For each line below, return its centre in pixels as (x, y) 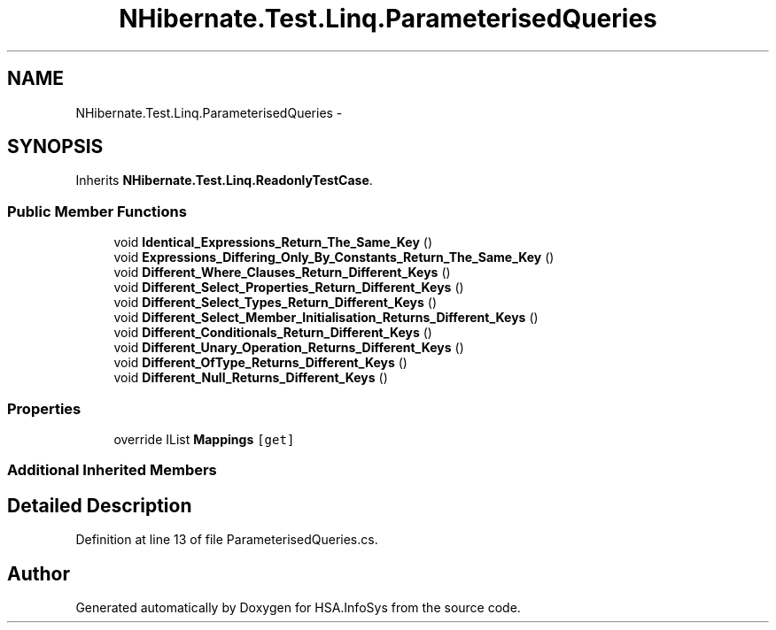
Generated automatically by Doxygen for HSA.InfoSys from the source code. (298, 607)
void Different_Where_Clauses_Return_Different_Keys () (282, 273)
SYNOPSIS (55, 147)
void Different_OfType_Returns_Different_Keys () (260, 363)
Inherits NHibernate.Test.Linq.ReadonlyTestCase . (224, 181)
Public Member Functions (97, 211)
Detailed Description (100, 505)
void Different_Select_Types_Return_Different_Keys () (275, 303)
